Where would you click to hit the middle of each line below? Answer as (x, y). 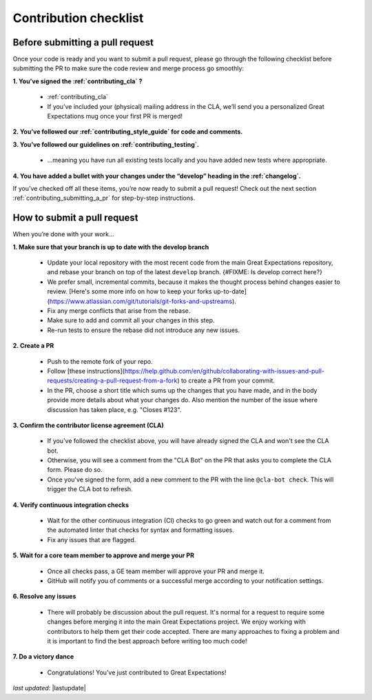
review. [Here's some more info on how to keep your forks (130, 291)
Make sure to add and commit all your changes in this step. (131, 320)
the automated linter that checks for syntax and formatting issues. (141, 530)
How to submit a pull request (75, 218)
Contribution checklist (78, 18)
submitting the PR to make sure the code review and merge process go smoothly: (128, 68)
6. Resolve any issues (44, 597)
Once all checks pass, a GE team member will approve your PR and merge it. (156, 571)
